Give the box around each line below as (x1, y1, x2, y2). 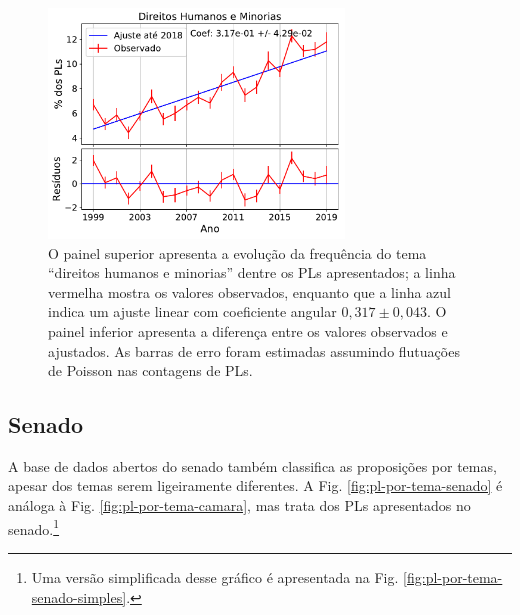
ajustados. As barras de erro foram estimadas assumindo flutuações (48, 340, 460, 361)
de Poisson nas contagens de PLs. (48, 360, 253, 381)
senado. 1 (8, 515, 60, 539)
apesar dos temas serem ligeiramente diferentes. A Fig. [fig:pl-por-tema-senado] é (8, 475, 503, 496)
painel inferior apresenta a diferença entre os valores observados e (48, 320, 448, 341)
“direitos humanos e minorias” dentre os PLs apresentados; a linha (48, 262, 456, 283)
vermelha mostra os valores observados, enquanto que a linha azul (48, 281, 452, 302)
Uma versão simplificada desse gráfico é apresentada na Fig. (31, 566, 399, 587)
